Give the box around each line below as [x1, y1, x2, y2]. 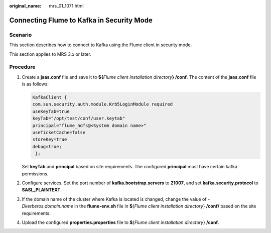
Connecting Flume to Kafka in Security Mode [9, 16, 153, 25]
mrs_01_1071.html [49, 3, 84, 9]
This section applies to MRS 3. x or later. [9, 51, 91, 57]
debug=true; [32, 144, 62, 149]
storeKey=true [32, 137, 67, 143]
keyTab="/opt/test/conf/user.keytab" [32, 115, 125, 122]
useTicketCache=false [32, 130, 86, 136]
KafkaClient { [32, 94, 67, 100]
